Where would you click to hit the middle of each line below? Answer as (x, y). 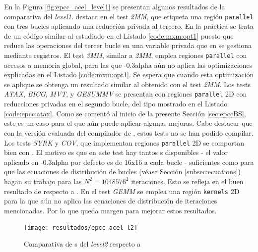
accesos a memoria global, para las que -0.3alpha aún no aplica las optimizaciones (128, 65)
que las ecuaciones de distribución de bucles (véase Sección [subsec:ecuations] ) (123, 172)
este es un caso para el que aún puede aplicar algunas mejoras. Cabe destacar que (128, 123)
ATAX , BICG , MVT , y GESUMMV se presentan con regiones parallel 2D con (126, 94)
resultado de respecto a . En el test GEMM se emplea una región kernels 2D (122, 191)
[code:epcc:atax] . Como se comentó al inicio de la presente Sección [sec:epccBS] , (125, 113)
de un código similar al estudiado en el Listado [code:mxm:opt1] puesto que (119, 35)
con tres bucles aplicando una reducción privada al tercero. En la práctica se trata (129, 26)
